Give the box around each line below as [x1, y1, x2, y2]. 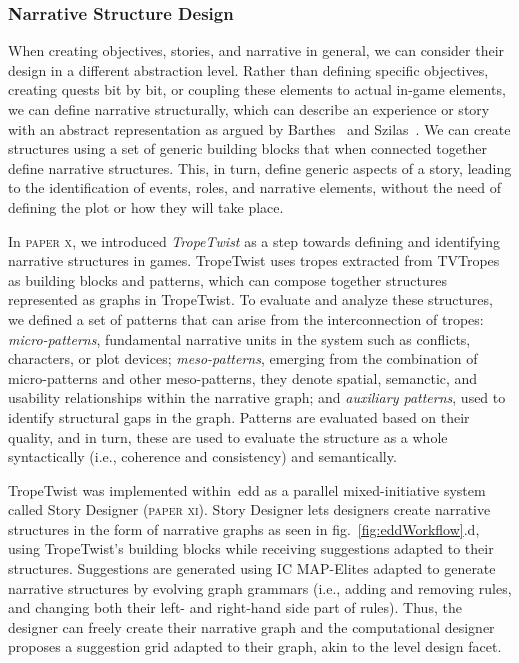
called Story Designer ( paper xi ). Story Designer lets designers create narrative [8, 499, 491, 520]
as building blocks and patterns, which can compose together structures [8, 269, 447, 290]
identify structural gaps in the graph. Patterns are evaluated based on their [8, 406, 470, 427]
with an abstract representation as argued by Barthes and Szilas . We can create [8, 118, 511, 139]
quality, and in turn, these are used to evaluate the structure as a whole [8, 426, 448, 447]
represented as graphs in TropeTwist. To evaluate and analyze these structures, [8, 289, 493, 310]
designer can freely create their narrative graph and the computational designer [8, 616, 495, 637]
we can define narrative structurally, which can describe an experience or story [8, 99, 490, 119]
